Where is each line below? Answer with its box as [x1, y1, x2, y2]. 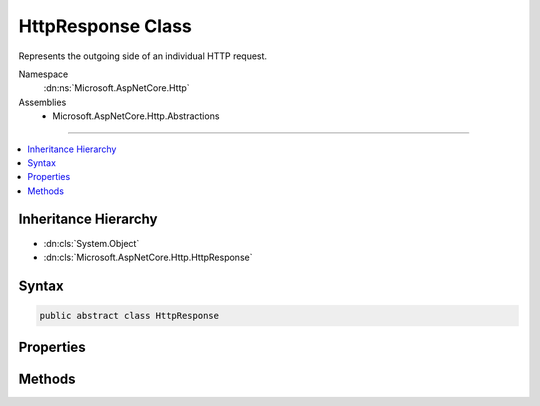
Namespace [18, 68, 69, 80]
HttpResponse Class [18, 15, 192, 37]
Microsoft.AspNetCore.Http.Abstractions [52, 110, 220, 122]
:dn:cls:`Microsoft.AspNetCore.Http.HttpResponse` [43, 251, 253, 263]
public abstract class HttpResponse [39, 310, 220, 321]
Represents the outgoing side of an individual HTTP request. [18, 50, 268, 62]
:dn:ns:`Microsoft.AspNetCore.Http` [43, 82, 190, 94]
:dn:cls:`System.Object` [43, 237, 140, 249]
